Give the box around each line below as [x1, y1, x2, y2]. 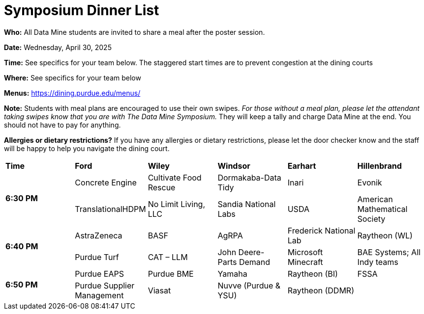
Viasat [148, 285, 171, 295]
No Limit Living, [148, 199, 206, 209]
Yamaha [217, 268, 247, 279]
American [357, 194, 393, 204]
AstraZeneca [75, 230, 122, 240]
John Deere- [217, 247, 265, 257]
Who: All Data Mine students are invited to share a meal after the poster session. [4, 27, 265, 36]
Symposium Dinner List [4, 2, 159, 19]
